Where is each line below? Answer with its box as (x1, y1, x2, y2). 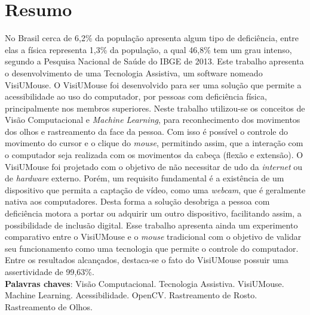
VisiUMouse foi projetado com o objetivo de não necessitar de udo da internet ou (5, 160, 303, 172)
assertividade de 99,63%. (5, 265, 94, 277)
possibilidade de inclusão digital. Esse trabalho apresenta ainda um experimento (5, 218, 298, 231)
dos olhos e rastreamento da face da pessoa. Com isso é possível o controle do (5, 125, 288, 137)
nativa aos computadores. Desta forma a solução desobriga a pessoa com (5, 195, 270, 208)
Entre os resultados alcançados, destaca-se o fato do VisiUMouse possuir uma (5, 254, 288, 266)
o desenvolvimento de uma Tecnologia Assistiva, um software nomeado (5, 66, 263, 79)
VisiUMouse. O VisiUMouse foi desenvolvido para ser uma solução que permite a (5, 78, 302, 91)
